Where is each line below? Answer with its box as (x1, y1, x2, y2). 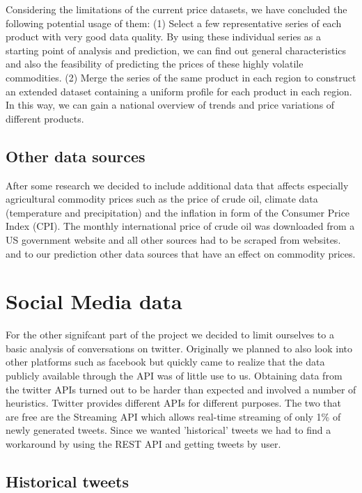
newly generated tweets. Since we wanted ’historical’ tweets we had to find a (6, 423, 331, 437)
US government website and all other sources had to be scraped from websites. (6, 232, 341, 246)
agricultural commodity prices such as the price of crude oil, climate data (6, 191, 318, 206)
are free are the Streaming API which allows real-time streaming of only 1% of (6, 409, 341, 423)
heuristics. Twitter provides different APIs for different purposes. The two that (6, 396, 341, 410)
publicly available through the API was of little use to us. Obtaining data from (6, 368, 343, 383)
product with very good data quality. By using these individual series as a (6, 29, 322, 44)
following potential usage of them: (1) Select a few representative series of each (6, 15, 342, 30)
